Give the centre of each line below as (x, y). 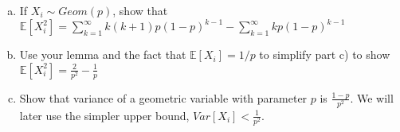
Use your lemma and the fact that (103, 54)
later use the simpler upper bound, (104, 115)
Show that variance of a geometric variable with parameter (163, 97)
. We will (372, 97)
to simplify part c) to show (325, 54)
